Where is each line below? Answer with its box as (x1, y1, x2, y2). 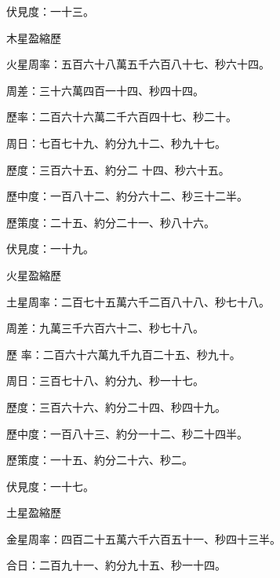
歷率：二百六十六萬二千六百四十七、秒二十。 (6, 108, 237, 125)
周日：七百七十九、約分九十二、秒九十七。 (6, 134, 226, 151)
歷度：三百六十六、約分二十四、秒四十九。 (6, 398, 226, 415)
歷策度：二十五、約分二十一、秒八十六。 (6, 214, 215, 230)
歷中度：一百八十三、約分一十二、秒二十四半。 (6, 425, 248, 441)
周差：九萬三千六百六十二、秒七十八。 (6, 320, 204, 336)
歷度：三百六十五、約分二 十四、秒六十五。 (6, 161, 230, 177)
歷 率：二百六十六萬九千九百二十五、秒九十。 (6, 346, 241, 362)
